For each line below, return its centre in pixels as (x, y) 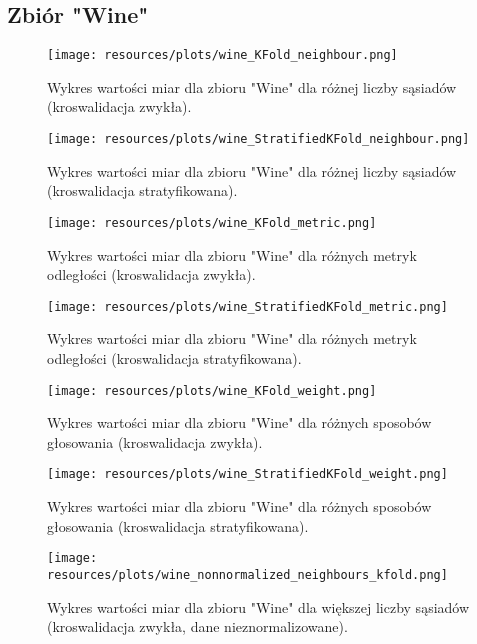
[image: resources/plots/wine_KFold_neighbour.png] (222, 55)
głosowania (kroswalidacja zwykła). (155, 441)
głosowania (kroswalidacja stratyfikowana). (178, 525)
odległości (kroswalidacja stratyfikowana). (174, 357)
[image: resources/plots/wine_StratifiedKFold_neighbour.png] (258, 139)
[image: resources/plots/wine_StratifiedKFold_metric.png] (247, 306)
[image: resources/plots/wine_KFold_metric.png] (212, 222)
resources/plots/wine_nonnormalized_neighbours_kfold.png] (247, 574)
